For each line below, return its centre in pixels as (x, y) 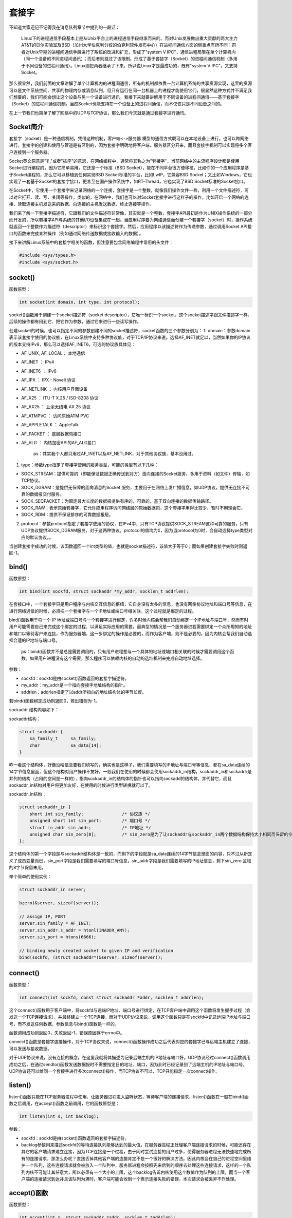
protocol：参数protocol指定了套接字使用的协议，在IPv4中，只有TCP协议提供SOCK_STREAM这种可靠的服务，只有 (135, 523)
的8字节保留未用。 (27, 868)
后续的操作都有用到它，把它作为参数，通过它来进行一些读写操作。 (75, 322)
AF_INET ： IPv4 (38, 362)
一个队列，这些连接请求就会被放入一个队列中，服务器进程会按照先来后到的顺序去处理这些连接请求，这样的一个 (136, 1165)
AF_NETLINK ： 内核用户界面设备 (54, 389)
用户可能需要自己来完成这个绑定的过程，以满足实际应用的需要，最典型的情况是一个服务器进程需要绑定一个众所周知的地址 (130, 627)
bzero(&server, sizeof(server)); (59, 903)
